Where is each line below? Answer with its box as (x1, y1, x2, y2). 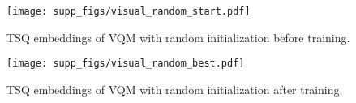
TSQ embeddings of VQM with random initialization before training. (6, 28, 350, 45)
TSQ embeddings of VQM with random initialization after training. (6, 80, 343, 97)
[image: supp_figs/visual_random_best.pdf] (6, 58, 245, 70)
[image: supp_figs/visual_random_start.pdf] (6, 6, 251, 17)
